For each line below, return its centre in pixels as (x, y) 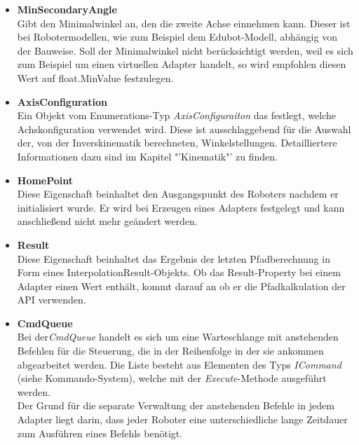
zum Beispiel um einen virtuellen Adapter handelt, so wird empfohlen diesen (182, 64)
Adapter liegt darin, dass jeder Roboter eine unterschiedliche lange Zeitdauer (182, 419)
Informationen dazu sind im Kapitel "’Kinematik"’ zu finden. (147, 156)
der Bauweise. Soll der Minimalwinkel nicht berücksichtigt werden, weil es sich (185, 50)
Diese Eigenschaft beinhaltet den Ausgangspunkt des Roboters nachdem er (178, 194)
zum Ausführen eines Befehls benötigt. (100, 433)
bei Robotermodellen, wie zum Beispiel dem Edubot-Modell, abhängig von (177, 37)
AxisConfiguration (62, 101)
